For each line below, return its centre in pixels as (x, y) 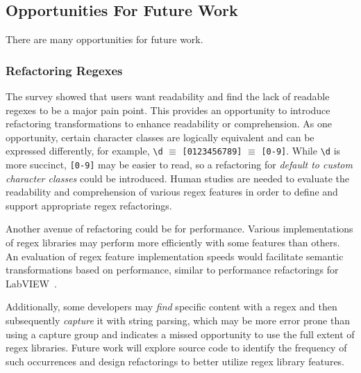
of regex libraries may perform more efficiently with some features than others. (173, 243)
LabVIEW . (31, 283)
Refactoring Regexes (64, 70)
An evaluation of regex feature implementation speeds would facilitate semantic (175, 256)
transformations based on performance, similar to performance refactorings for (172, 270)
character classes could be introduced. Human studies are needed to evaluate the (177, 178)
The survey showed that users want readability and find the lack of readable (168, 96)
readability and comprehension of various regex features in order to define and (172, 192)
